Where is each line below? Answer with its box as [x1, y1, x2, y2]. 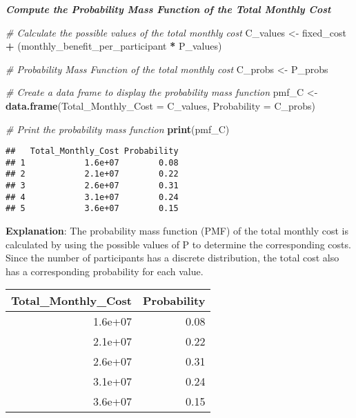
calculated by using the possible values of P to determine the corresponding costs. [6, 237, 351, 251]
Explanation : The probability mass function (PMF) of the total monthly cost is [6, 223, 349, 238]
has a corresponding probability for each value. [6, 263, 204, 278]
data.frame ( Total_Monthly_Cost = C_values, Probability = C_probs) [6, 98, 316, 112]
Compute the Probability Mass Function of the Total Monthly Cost [6, 2, 331, 16]
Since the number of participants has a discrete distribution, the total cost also [6, 250, 339, 265]
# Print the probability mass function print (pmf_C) [6, 121, 230, 136]
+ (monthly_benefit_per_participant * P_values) [6, 39, 222, 53]
